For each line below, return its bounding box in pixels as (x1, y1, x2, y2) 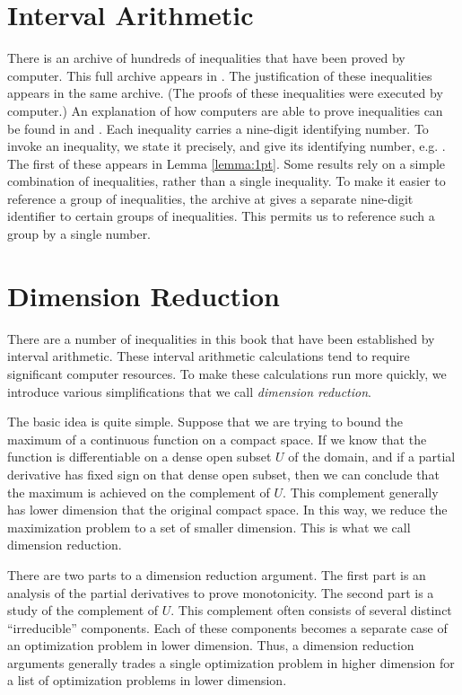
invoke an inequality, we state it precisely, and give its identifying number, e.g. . (7, 136, 446, 155)
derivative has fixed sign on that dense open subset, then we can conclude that (7, 464, 440, 483)
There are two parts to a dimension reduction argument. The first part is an (7, 565, 426, 584)
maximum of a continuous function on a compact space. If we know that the (7, 429, 427, 448)
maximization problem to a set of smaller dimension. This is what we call (7, 517, 411, 536)
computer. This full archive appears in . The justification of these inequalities (7, 66, 432, 84)
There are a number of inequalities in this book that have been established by (7, 329, 435, 347)
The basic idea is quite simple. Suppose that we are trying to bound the (7, 412, 403, 431)
